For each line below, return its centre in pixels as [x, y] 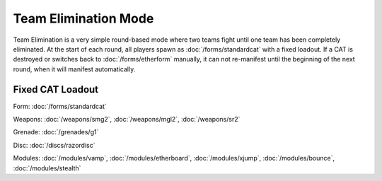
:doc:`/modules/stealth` [47, 168]
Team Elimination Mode [83, 18]
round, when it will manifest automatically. [74, 69]
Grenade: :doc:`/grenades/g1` [56, 132]
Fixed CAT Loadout [56, 89]
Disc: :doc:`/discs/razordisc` [54, 145]
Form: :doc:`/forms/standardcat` [60, 106]
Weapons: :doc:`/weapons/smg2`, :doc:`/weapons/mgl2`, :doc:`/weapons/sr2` [127, 119]
